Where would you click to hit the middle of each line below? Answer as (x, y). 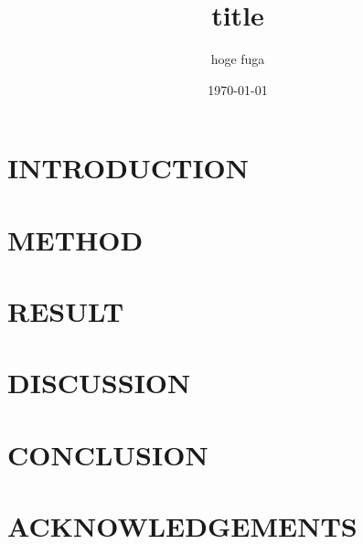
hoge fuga (238, 59)
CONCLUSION (108, 454)
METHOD (75, 239)
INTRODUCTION (128, 168)
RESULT (66, 311)
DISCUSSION (99, 383)
